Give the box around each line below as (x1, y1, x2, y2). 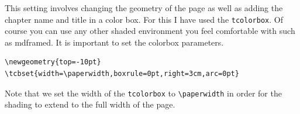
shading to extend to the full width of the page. (5, 98, 175, 110)
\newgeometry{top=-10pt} (5, 58, 101, 67)
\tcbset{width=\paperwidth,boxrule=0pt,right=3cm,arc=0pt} (5, 70, 239, 78)
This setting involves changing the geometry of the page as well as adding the (5, 2, 283, 13)
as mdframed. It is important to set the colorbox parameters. (5, 36, 224, 48)
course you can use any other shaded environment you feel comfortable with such (5, 25, 295, 37)
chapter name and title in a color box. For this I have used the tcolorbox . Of (5, 13, 283, 25)
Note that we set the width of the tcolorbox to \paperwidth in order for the (5, 87, 282, 99)
